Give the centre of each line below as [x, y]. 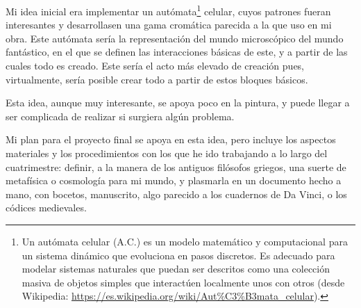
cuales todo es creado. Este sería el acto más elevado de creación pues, [155, 66]
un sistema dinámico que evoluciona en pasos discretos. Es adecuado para [178, 255]
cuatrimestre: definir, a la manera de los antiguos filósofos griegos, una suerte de [176, 167]
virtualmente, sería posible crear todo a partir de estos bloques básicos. [157, 79]
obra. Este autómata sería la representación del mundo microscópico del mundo [175, 38]
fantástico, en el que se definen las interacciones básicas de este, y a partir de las [177, 52]
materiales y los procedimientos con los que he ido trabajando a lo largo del [167, 153]
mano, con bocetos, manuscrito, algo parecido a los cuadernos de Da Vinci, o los [176, 194]
